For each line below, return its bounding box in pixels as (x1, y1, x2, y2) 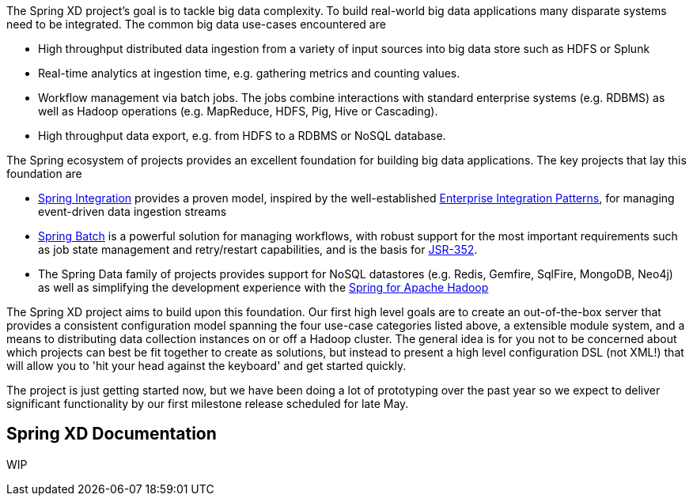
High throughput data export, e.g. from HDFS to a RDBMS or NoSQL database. (38, 129, 446, 142)
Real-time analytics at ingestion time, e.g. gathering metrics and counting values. (38, 66, 460, 80)
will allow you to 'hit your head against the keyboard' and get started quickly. (6, 359, 407, 372)
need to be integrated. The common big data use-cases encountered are (6, 17, 386, 31)
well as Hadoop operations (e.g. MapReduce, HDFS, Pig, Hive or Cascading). (38, 104, 438, 118)
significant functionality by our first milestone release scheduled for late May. (6, 397, 409, 410)
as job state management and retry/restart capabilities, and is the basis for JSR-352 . (38, 243, 478, 256)
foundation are (6, 167, 82, 180)
